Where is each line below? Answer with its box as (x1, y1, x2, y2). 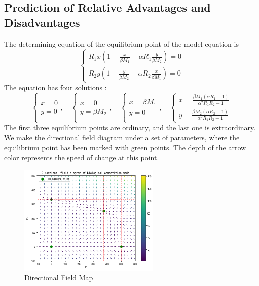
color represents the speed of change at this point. (4, 152, 159, 163)
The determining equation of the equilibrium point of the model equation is (4, 38, 239, 49)
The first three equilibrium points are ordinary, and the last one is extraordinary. (4, 122, 256, 133)
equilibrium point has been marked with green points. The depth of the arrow (4, 142, 246, 153)
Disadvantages (4, 14, 80, 30)
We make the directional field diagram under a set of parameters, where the (4, 132, 240, 142)
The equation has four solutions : (4, 82, 107, 92)
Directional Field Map (24, 272, 93, 283)
